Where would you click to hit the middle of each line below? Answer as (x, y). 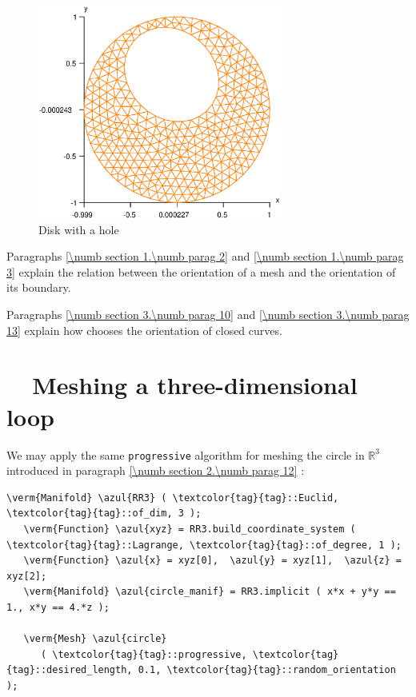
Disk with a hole (79, 229)
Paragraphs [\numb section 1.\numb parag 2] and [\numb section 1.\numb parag (205, 256)
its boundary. (39, 287)
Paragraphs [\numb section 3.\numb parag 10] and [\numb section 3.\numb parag (208, 315)
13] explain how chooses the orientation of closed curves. (144, 330)
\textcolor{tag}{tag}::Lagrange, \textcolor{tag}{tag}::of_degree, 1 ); (204, 545)
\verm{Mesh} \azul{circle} (95, 639)
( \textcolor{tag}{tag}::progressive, (144, 654)
